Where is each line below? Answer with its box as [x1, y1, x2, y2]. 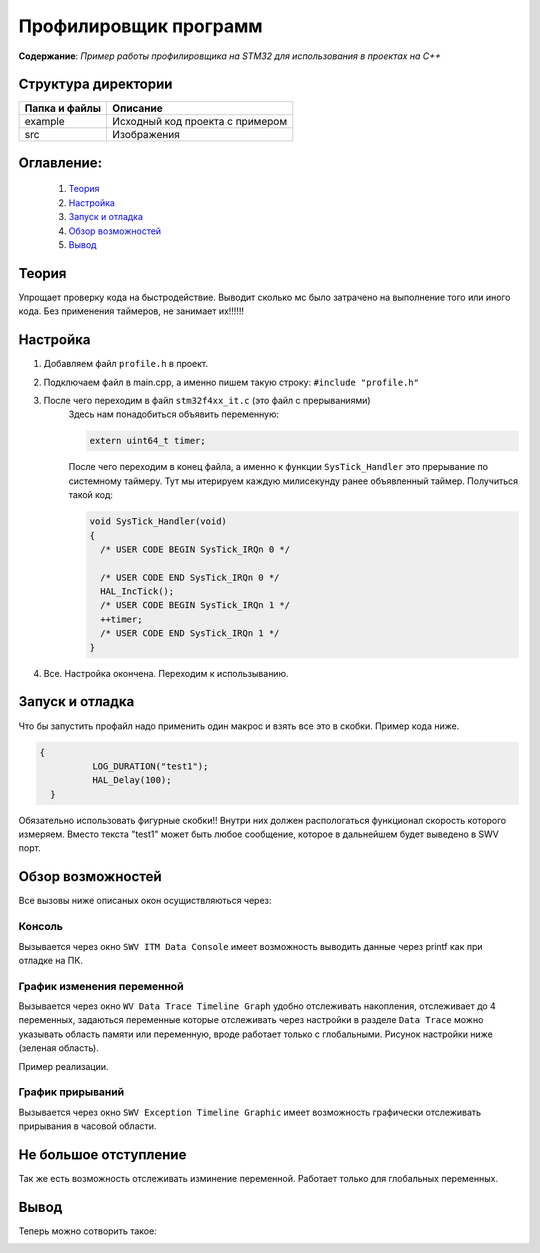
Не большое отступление [18, 1146, 187, 1163]
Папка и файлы [24, 101, 102, 115]
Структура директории [18, 76, 173, 93]
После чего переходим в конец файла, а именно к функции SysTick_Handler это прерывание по [68, 461, 489, 473]
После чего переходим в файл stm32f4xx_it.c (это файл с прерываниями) [43, 395, 371, 407]
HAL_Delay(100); [91, 775, 172, 786]
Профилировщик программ [18, 15, 264, 37]
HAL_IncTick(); [100, 586, 175, 597]
